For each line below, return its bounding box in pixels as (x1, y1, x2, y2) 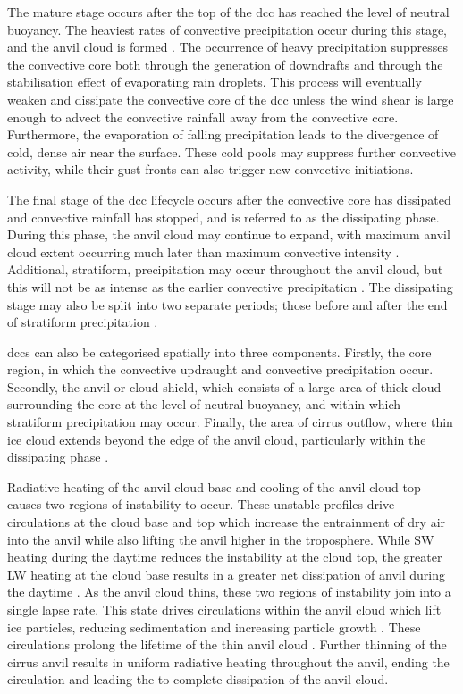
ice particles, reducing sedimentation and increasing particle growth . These (7, 617, 421, 636)
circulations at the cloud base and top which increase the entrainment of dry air (7, 513, 446, 531)
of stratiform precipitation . (7, 313, 158, 331)
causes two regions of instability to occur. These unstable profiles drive (7, 495, 395, 514)
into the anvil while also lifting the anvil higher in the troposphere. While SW (7, 530, 434, 548)
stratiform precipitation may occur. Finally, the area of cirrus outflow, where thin (7, 413, 453, 431)
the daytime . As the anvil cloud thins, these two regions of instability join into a (7, 582, 451, 601)
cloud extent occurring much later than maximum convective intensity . (7, 242, 400, 261)
